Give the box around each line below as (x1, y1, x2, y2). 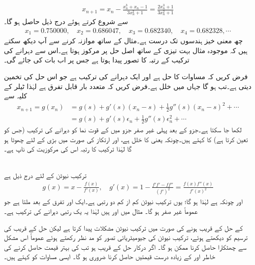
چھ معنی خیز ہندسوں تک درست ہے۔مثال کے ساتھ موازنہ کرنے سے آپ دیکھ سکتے (4, 35, 243, 46)
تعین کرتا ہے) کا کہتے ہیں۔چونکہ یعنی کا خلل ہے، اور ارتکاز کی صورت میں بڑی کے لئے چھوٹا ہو (4, 134, 248, 144)
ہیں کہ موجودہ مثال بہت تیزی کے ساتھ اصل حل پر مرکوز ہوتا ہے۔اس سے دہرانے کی (4, 45, 248, 55)
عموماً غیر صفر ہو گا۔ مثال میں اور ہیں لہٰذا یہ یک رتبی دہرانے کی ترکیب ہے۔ (4, 206, 198, 216)
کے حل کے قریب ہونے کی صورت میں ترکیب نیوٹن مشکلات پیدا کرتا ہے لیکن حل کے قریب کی (4, 222, 243, 233)
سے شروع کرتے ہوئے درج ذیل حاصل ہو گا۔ (4, 16, 128, 27)
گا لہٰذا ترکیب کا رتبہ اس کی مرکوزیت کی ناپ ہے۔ (4, 144, 132, 154)
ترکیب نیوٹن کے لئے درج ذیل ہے (4, 170, 87, 180)
